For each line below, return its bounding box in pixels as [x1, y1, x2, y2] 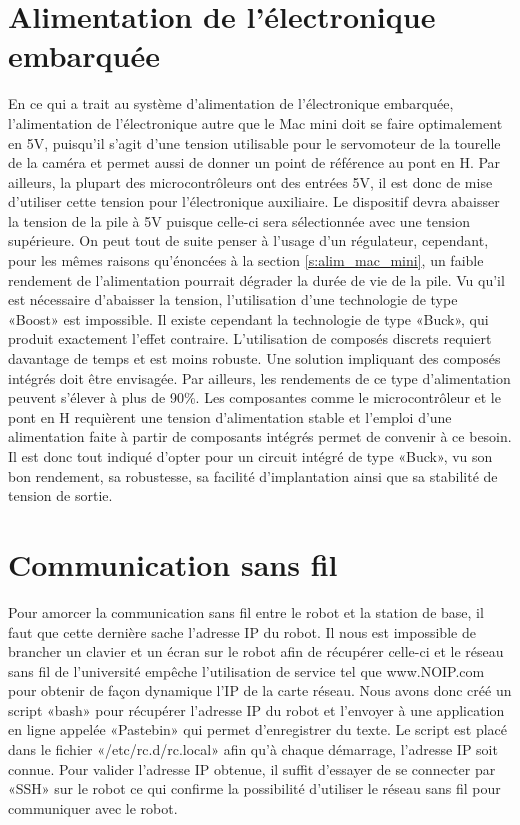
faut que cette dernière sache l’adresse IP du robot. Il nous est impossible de [8, 621, 476, 642]
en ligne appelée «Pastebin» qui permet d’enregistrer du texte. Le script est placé [8, 719, 508, 740]
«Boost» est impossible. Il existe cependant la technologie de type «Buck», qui [8, 308, 489, 329]
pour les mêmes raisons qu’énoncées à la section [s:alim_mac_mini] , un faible [8, 250, 484, 271]
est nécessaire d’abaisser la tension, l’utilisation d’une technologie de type [8, 289, 458, 310]
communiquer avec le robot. [8, 797, 178, 818]
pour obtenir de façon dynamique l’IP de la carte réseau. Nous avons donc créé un [8, 680, 512, 701]
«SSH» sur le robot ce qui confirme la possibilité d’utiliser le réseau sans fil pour [8, 778, 501, 799]
